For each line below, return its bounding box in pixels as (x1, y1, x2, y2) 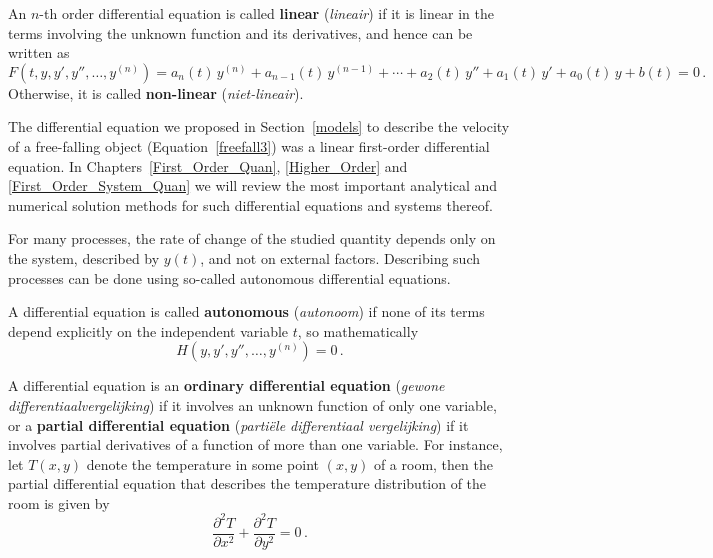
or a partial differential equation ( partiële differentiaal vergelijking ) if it (8, 414, 469, 435)
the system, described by (8, 247, 160, 268)
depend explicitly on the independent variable (8, 320, 289, 341)
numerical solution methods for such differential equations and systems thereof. (8, 194, 493, 215)
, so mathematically (297, 320, 419, 341)
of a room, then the (373, 453, 493, 474)
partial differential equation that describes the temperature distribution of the (8, 473, 487, 494)
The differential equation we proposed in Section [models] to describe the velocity (8, 116, 510, 137)
